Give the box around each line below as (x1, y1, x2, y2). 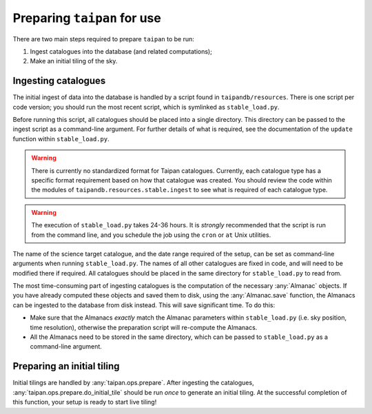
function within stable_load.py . (12, 134, 110, 143)
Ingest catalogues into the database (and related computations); (30, 47, 213, 55)
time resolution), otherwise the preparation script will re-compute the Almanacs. (30, 323, 258, 331)
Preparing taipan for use (12, 10, 161, 25)
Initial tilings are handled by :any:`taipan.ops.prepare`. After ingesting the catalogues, (12, 379, 254, 387)
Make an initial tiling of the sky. (30, 57, 118, 65)
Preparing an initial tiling (12, 360, 120, 372)
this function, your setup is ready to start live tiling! (12, 398, 157, 406)
